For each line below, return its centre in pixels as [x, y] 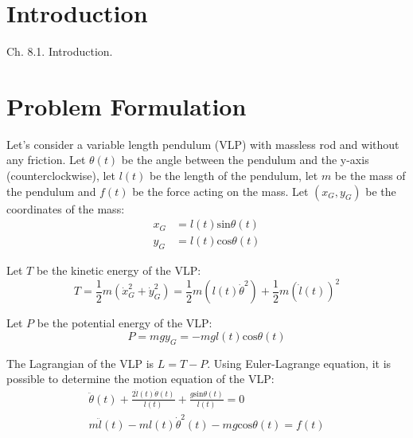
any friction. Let [46, 160]
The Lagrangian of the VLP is [80, 363]
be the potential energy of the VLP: [125, 323]
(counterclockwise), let [61, 176]
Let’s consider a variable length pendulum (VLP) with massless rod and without [203, 144]
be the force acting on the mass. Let [220, 191]
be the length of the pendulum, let [234, 176]
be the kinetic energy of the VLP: [119, 270]
